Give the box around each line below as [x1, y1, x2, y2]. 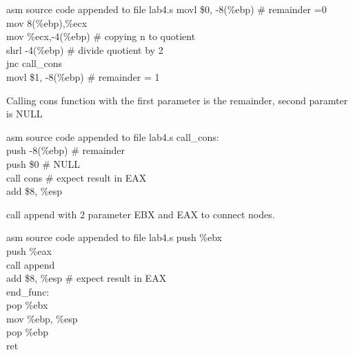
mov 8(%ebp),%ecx [6, 15, 88, 30]
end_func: [6, 284, 50, 298]
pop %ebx [6, 298, 48, 312]
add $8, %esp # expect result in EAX [6, 271, 167, 285]
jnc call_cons [6, 56, 62, 70]
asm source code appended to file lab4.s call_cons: [6, 129, 219, 144]
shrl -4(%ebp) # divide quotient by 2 [6, 42, 163, 57]
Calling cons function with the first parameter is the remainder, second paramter [6, 93, 348, 107]
